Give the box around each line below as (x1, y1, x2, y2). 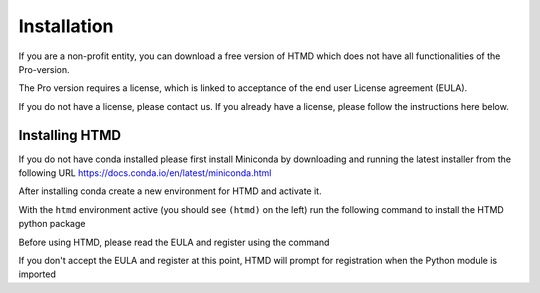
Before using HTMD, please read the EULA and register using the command (18, 236, 330, 248)
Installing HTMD (18, 126, 122, 144)
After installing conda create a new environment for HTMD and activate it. (18, 185, 322, 197)
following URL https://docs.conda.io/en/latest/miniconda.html (18, 167, 272, 179)
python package (18, 218, 86, 230)
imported (18, 268, 57, 280)
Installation (18, 15, 114, 37)
